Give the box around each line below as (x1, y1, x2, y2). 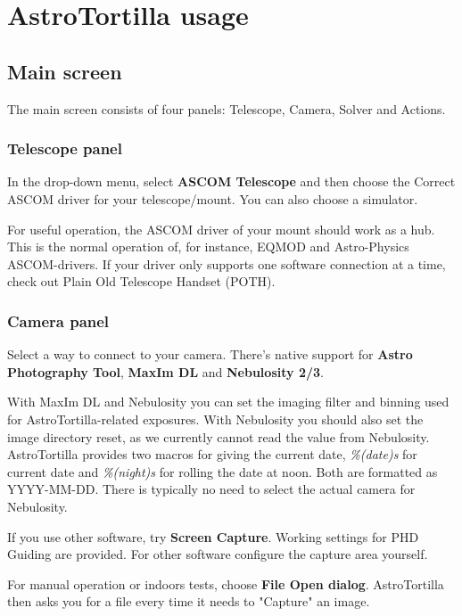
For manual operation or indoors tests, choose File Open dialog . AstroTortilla (7, 574, 444, 593)
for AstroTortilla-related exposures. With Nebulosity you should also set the (7, 409, 424, 428)
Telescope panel (7, 137, 122, 160)
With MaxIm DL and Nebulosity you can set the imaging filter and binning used (7, 392, 450, 411)
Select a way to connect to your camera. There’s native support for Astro (7, 345, 413, 364)
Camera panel (7, 309, 110, 332)
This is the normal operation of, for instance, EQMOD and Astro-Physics (7, 237, 409, 256)
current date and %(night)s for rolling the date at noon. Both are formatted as (7, 462, 438, 480)
